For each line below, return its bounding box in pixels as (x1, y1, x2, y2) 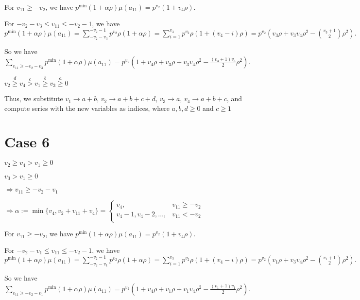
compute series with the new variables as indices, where (4, 103, 170, 113)
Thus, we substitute (4, 93, 63, 104)
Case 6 (4, 131, 50, 151)
